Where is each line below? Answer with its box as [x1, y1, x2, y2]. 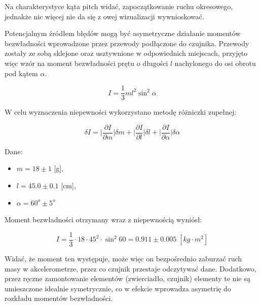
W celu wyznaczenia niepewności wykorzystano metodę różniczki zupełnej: [5, 107, 237, 117]
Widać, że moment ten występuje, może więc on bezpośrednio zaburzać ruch [5, 253, 242, 263]
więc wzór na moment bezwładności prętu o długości [5, 57, 168, 68]
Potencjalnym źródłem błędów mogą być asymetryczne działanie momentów [5, 28, 241, 39]
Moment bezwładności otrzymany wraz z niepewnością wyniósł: [5, 214, 202, 225]
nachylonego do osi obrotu [174, 57, 256, 68]
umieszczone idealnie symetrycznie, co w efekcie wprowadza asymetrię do [5, 283, 231, 293]
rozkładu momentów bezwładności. [5, 293, 113, 303]
